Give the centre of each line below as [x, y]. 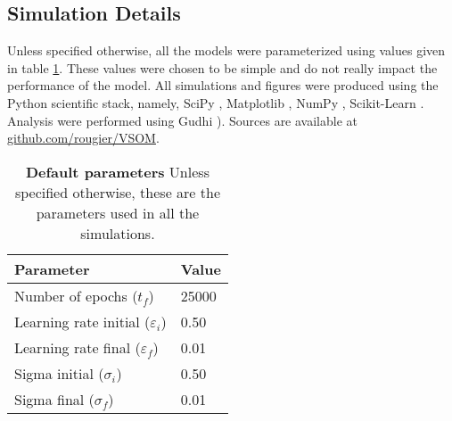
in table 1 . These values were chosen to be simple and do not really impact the [222, 67]
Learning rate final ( [78, 347]
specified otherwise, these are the [117, 192]
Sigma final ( [54, 399]
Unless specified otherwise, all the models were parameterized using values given [226, 50]
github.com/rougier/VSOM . [83, 138]
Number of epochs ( [76, 295]
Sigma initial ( [59, 373]
